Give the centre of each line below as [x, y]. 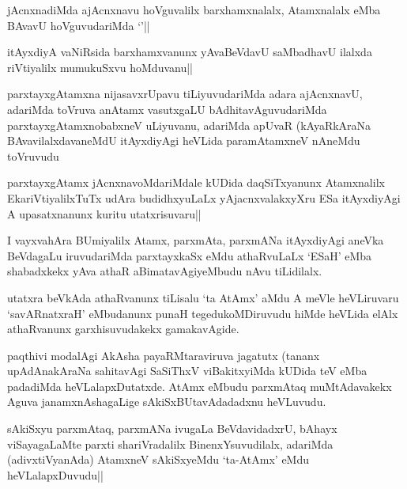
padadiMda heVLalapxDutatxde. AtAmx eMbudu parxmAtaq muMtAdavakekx [200, 386]
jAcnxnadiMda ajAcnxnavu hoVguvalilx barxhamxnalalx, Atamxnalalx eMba [194, 9]
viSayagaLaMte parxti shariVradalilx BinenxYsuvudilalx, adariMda [170, 444]
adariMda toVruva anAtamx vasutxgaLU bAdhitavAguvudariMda [167, 109]
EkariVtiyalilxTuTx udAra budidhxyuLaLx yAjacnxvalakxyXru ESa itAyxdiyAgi [204, 197]
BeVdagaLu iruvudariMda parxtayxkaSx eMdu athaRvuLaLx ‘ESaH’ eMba [190, 255]
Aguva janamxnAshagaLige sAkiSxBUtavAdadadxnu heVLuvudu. [167, 402]
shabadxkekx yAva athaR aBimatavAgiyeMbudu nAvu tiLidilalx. [165, 271]
